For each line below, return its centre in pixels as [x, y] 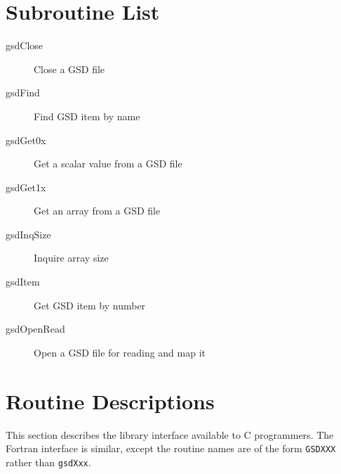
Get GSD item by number [90, 305]
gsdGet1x [26, 187]
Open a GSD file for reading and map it [120, 352]
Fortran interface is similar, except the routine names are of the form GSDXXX [171, 448]
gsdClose [25, 45]
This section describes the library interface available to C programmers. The [170, 434]
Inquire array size [71, 258]
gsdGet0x [26, 140]
